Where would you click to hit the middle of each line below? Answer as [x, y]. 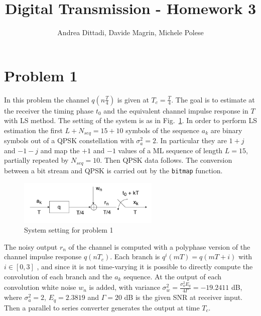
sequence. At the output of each [173, 276]
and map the [60, 150]
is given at [133, 99]
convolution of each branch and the [58, 276]
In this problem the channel [47, 99]
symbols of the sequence [163, 130]
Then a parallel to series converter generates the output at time [102, 307]
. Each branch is [135, 256]
